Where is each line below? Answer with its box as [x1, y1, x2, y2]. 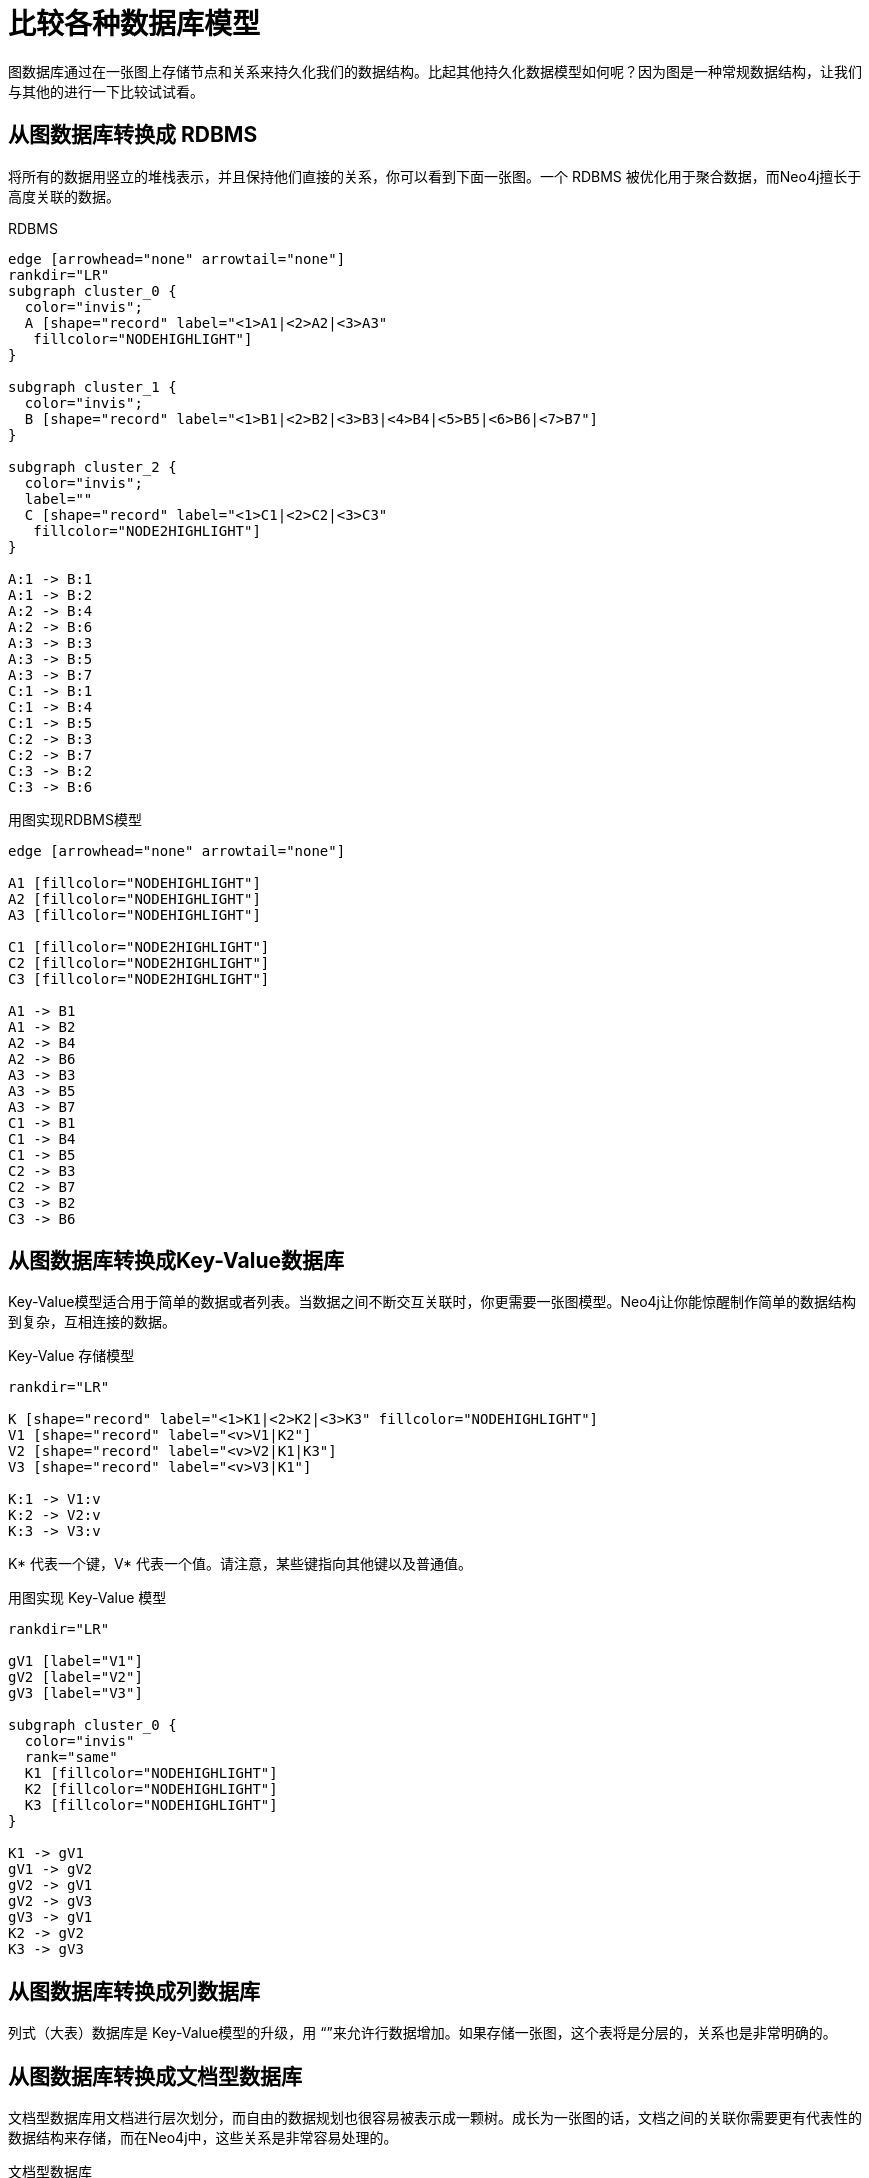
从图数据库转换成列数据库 [8, 1978, 260, 2004]
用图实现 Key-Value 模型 [8, 1589, 167, 1607]
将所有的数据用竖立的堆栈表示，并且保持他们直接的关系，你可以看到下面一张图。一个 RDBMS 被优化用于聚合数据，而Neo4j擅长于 [8, 167, 862, 185]
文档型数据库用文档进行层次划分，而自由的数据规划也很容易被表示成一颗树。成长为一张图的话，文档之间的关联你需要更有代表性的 [8, 2109, 862, 2127]
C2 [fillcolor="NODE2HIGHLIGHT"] [8, 954, 270, 971]
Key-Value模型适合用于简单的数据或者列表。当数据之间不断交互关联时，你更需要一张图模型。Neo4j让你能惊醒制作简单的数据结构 [8, 1293, 856, 1311]
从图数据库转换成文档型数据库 [8, 2063, 302, 2089]
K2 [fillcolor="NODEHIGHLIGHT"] [24, 1781, 278, 1798]
